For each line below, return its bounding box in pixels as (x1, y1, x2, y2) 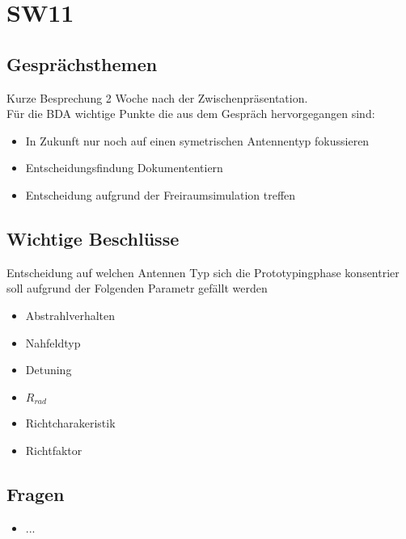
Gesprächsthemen (6, 51, 158, 76)
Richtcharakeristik (25, 415, 116, 432)
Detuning (25, 361, 72, 378)
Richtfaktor (25, 441, 82, 458)
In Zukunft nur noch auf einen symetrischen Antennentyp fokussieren (25, 132, 370, 149)
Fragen (6, 481, 65, 506)
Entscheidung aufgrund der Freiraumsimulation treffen (25, 186, 296, 203)
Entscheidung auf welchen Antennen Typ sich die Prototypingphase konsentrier (6, 263, 400, 280)
